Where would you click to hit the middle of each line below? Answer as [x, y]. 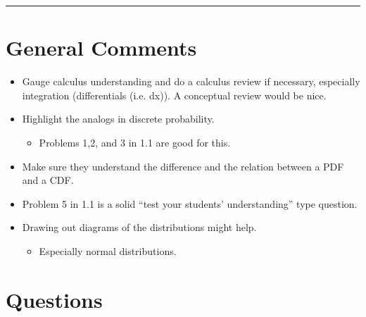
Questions [54, 299]
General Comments [101, 48]
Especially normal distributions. [108, 250]
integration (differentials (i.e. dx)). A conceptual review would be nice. [174, 95]
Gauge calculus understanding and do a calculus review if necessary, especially [191, 81]
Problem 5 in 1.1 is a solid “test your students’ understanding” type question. [190, 203]
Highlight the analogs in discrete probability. [118, 119]
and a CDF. [48, 180]
